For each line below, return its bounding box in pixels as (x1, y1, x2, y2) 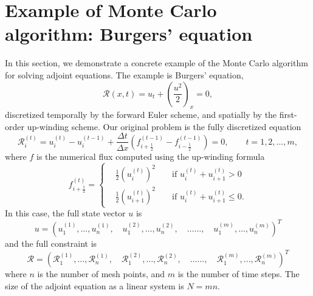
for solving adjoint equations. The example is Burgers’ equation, (5, 68, 244, 81)
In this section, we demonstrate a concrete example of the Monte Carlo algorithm (5, 57, 308, 69)
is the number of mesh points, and (37, 267, 165, 280)
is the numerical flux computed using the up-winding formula (36, 150, 265, 162)
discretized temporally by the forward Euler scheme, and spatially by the (5, 108, 277, 121)
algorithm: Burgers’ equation (5, 21, 253, 46)
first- (279, 108, 297, 121)
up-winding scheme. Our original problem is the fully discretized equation (27, 120, 301, 133)
